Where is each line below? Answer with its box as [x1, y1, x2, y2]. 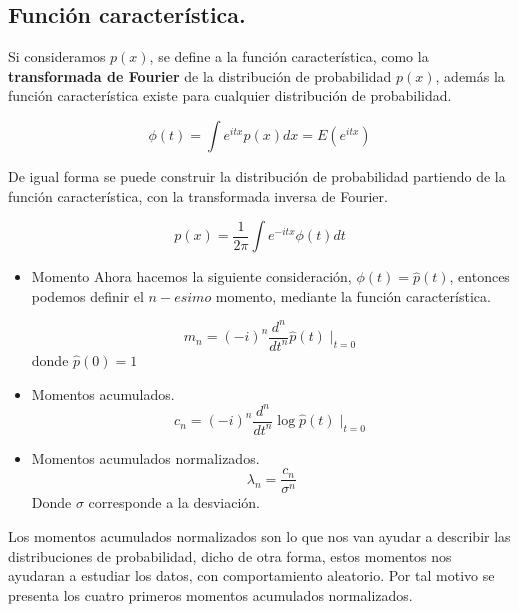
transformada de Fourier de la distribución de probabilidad [8, 65, 392, 86]
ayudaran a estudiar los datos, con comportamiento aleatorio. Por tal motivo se [8, 565, 495, 586]
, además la [435, 65, 505, 86]
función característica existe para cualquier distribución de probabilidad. [8, 85, 452, 106]
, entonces [449, 266, 510, 287]
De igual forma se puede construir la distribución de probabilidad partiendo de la [8, 165, 506, 186]
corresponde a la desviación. [88, 492, 260, 513]
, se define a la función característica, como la [149, 46, 429, 67]
